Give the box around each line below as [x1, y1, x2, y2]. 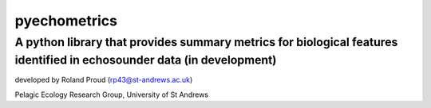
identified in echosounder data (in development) [14, 52, 277, 67]
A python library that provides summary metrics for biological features [14, 35, 398, 49]
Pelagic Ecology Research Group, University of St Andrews [14, 90, 209, 99]
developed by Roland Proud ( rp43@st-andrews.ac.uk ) [14, 75, 193, 85]
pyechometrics [14, 12, 118, 29]
